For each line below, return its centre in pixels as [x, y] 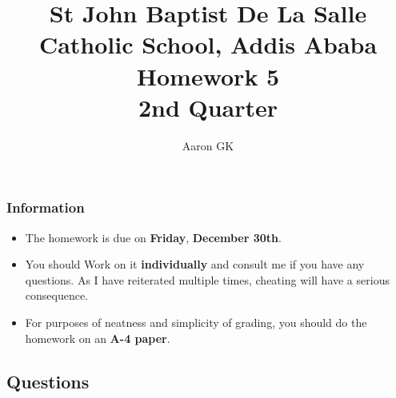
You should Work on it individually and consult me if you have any [195, 264]
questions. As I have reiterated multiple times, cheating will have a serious [207, 279]
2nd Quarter [208, 107]
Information [46, 207]
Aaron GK [208, 145]
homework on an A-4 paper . [98, 338]
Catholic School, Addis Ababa [208, 44]
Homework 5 [208, 76]
